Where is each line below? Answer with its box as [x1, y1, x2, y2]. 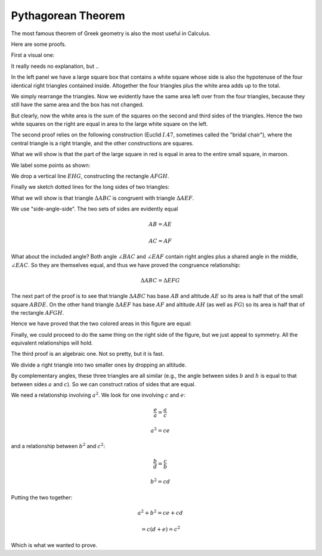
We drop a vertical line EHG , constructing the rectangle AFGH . [11, 173, 169, 180]
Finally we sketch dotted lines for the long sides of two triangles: [11, 184, 170, 191]
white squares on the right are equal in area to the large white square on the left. [11, 120, 208, 128]
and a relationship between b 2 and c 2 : [11, 442, 106, 450]
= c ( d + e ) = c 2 [141, 525, 181, 533]
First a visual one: [11, 51, 55, 59]
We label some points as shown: [11, 161, 91, 169]
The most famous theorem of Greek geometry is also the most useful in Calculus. [11, 30, 211, 37]
